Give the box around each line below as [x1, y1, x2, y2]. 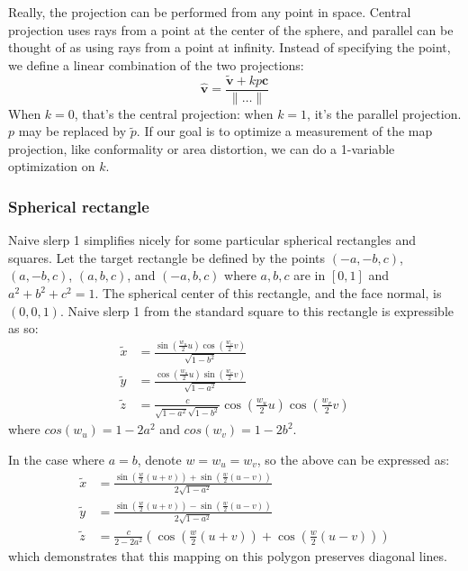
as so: [8, 319, 39, 338]
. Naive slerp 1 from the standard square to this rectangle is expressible [59, 301, 454, 320]
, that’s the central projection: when [74, 104, 274, 122]
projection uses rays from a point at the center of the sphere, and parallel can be [8, 20, 454, 39]
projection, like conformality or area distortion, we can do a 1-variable [8, 139, 395, 158]
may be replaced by [18, 122, 127, 140]
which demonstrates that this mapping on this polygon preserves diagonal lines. [8, 546, 447, 565]
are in [293, 266, 326, 285]
